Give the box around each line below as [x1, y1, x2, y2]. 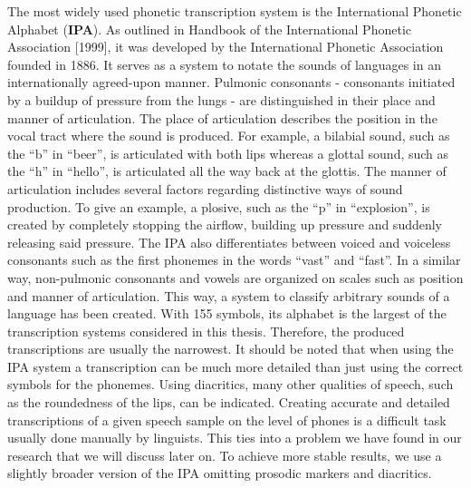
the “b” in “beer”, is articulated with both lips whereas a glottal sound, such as [7, 143, 449, 162]
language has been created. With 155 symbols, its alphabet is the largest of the [7, 304, 447, 323]
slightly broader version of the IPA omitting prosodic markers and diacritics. [7, 464, 432, 483]
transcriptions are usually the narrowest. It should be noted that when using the [7, 339, 454, 358]
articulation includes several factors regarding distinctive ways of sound [7, 179, 403, 198]
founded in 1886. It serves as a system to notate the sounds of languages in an [7, 54, 441, 73]
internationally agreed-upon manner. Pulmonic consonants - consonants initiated [7, 73, 456, 92]
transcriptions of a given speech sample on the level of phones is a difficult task [7, 410, 447, 429]
